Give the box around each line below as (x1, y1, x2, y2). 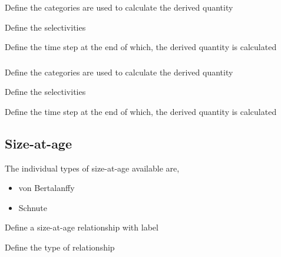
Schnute (18, 201, 48, 213)
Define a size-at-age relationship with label (5, 221, 158, 233)
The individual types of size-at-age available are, (5, 162, 180, 174)
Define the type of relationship (5, 241, 115, 253)
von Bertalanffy (18, 182, 75, 194)
